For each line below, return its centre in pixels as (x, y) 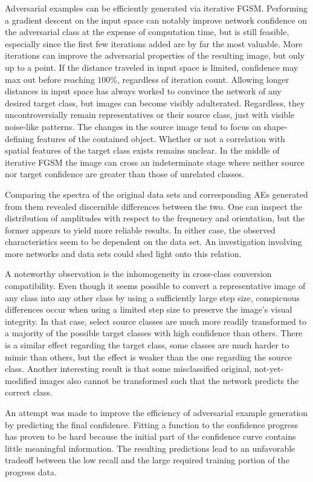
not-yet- (269, 369)
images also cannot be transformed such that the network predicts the (169, 380)
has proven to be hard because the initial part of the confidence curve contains (150, 436)
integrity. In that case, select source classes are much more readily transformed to (156, 321)
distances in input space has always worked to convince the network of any (143, 91)
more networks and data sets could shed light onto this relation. (123, 253)
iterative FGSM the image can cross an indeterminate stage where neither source (155, 162)
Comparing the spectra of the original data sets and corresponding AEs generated (156, 194)
